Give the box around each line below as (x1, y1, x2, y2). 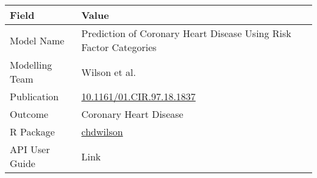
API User (10, 142, 50, 156)
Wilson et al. (81, 64, 136, 79)
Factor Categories (81, 40, 157, 54)
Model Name (10, 33, 65, 47)
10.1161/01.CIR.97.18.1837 (81, 89, 196, 103)
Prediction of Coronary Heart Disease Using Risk (81, 26, 291, 40)
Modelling (10, 58, 52, 72)
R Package (10, 125, 55, 139)
